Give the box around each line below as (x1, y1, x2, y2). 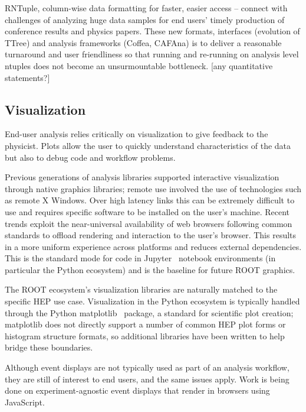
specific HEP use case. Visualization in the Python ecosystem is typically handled (5, 295, 300, 307)
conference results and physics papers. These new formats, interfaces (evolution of (5, 25, 300, 37)
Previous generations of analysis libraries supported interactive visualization (5, 171, 279, 183)
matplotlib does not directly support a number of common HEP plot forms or (5, 318, 286, 330)
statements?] (5, 71, 50, 83)
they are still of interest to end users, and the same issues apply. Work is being (5, 372, 289, 385)
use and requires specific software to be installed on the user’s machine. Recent (5, 205, 290, 218)
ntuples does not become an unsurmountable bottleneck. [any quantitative (5, 59, 273, 72)
